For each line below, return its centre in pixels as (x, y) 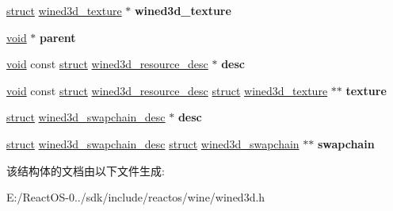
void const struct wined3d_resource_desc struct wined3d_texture (167, 90)
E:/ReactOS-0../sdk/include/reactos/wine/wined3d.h (136, 197)
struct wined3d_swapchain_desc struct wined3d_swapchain (153, 143)
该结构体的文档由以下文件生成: (86, 170)
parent (58, 37)
